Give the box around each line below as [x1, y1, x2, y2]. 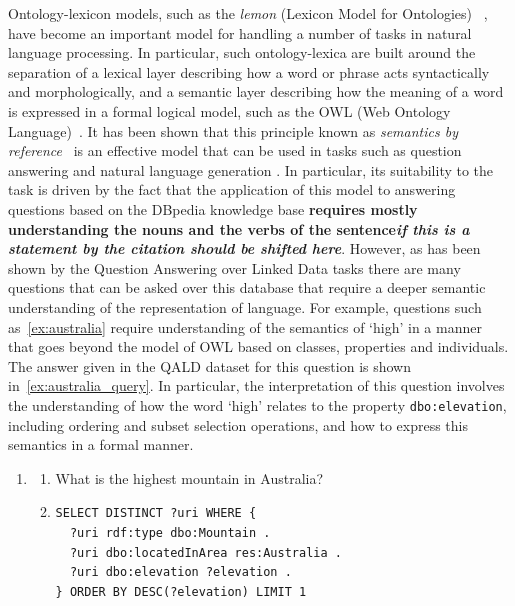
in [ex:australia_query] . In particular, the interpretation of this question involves [8, 375, 505, 396]
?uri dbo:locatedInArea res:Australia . [69, 545, 342, 560]
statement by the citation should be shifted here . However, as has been [8, 238, 481, 259]
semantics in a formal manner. [8, 434, 194, 455]
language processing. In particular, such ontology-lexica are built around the [8, 42, 476, 63]
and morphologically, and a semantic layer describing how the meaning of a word [8, 81, 504, 102]
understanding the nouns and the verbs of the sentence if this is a [8, 218, 470, 239]
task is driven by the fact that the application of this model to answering [8, 179, 456, 200]
